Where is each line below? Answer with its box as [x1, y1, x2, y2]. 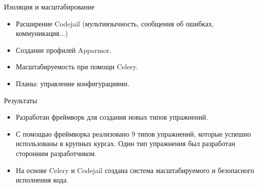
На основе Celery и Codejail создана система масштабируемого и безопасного [15, 165, 254, 175]
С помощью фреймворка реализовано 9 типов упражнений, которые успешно [15, 128, 251, 139]
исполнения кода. [15, 175, 68, 185]
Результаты [4, 95, 37, 105]
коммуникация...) [15, 28, 68, 38]
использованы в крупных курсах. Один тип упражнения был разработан [15, 138, 235, 149]
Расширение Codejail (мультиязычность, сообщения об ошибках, [15, 18, 214, 28]
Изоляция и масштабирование [4, 1, 94, 11]
